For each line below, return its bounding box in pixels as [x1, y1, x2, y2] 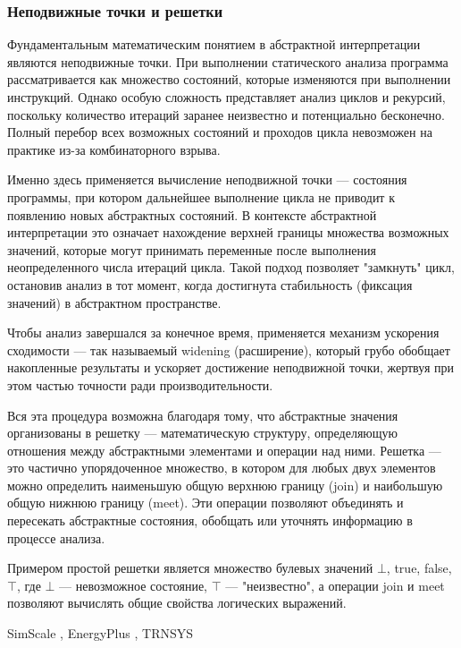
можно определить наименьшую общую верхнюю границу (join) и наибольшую [7, 475, 443, 494]
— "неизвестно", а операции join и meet [225, 576, 445, 594]
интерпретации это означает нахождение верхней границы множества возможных [7, 223, 449, 242]
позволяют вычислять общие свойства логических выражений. [7, 593, 347, 612]
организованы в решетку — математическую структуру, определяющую [7, 423, 398, 442]
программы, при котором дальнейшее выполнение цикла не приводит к [7, 187, 395, 206]
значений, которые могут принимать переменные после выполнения [7, 240, 376, 259]
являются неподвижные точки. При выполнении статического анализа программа [7, 52, 448, 71]
